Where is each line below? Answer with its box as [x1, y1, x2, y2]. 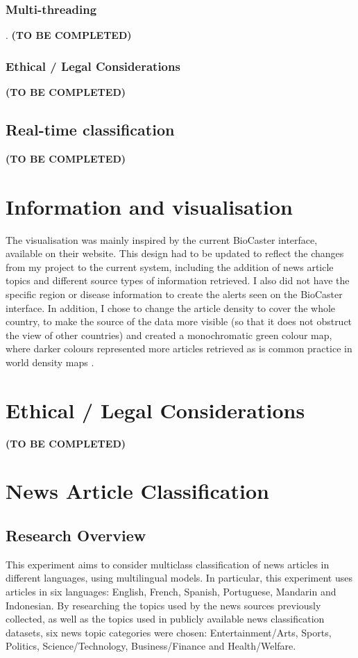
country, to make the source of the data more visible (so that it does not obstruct [6, 314, 352, 329]
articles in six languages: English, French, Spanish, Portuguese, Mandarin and [6, 584, 336, 598]
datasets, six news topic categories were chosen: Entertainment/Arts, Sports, [6, 625, 332, 639]
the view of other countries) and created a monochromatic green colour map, [6, 327, 332, 342]
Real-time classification [6, 119, 175, 140]
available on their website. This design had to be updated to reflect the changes [6, 246, 344, 261]
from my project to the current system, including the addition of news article [6, 259, 334, 274]
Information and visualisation [6, 192, 293, 220]
